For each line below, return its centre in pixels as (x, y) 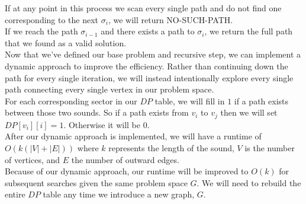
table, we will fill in (190, 101)
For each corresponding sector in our (71, 101)
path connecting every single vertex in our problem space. (109, 89)
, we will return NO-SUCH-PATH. (170, 19)
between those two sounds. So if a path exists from (97, 112)
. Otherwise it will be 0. (107, 124)
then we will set (249, 112)
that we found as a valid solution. (66, 42)
